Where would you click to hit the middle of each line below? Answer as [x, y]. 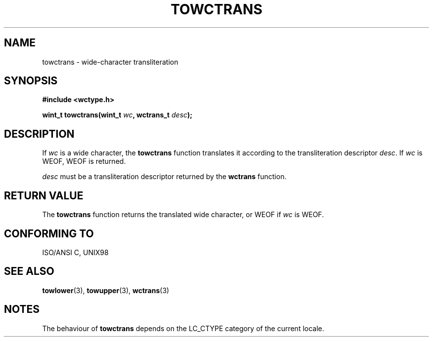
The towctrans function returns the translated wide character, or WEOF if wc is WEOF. [183, 215]
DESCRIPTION [39, 134]
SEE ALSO [29, 271]
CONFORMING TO [49, 233]
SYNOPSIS [31, 81]
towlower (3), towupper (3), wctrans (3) [106, 290]
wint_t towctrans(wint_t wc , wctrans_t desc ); [117, 115]
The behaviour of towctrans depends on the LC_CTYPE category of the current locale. [183, 328]
